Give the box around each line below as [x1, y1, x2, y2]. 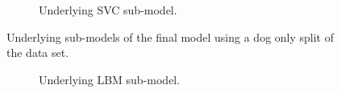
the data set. [6, 44, 69, 61]
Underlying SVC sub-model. [39, 2, 177, 18]
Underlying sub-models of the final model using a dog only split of [6, 28, 334, 45]
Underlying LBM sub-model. [39, 71, 181, 87]
